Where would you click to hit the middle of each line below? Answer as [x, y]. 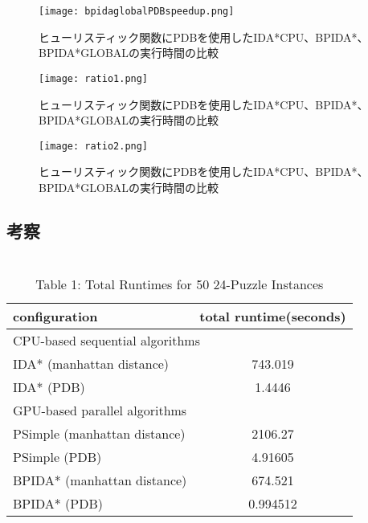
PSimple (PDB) [57, 456]
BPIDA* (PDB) [58, 503]
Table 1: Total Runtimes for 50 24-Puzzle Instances [180, 284]
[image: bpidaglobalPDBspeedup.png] [137, 11]
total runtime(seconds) [273, 316]
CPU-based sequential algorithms [106, 340]
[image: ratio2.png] [94, 146]
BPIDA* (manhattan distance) [100, 480]
